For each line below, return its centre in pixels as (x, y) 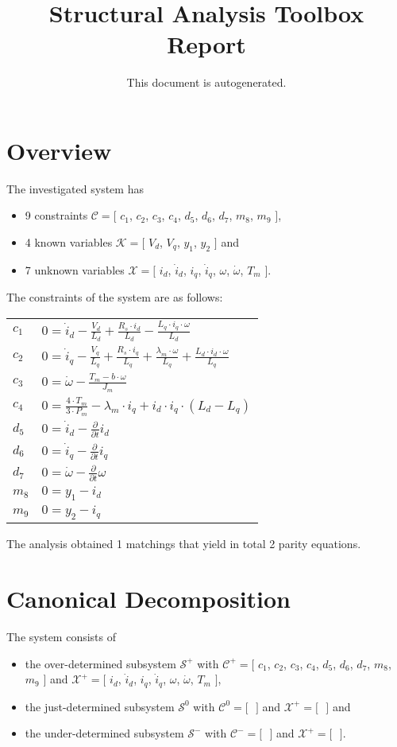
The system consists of (62, 637)
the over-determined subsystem (100, 663)
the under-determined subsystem (104, 733)
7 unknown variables (75, 269)
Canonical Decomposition (149, 599)
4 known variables (69, 242)
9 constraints (56, 215)
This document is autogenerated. (206, 82)
